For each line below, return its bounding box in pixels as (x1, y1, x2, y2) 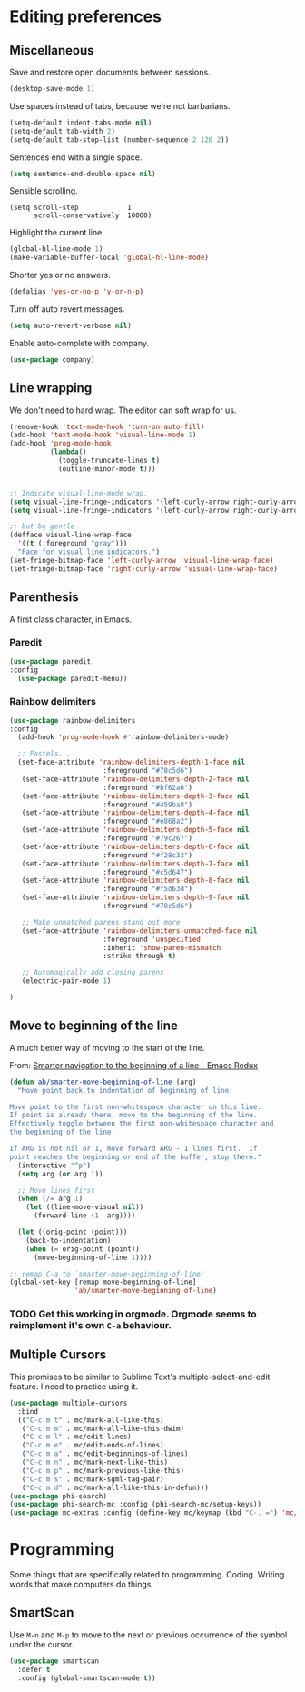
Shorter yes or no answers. (9, 270, 111, 281)
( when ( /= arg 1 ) (17, 1194, 84, 1204)
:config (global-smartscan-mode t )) (17, 1673, 156, 1683)
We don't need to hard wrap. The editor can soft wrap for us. (9, 405, 237, 415)
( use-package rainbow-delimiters (9, 716, 136, 725)
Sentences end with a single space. (9, 152, 143, 163)
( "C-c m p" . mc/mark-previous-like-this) (21, 1466, 184, 1475)
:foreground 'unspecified (103, 935, 202, 944)
